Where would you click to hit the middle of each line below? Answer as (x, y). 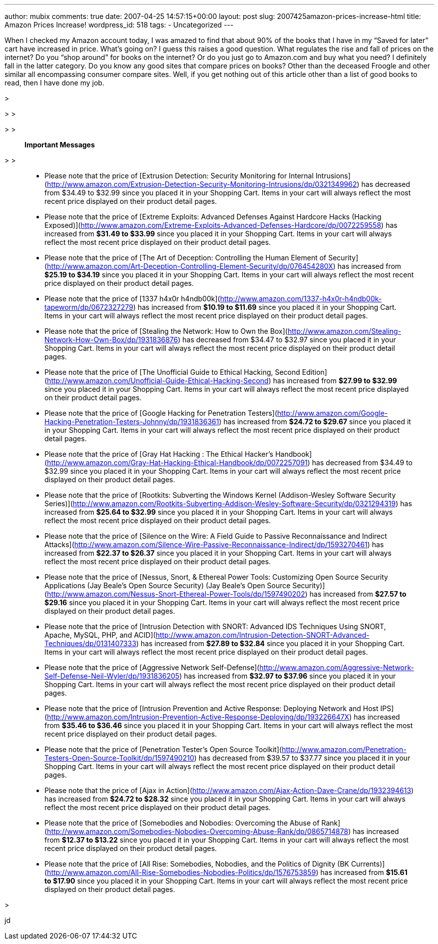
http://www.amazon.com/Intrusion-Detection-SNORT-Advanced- (262, 635)
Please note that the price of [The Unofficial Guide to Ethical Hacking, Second (172, 372)
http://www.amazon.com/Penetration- (344, 749)
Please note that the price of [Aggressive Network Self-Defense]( (152, 667)
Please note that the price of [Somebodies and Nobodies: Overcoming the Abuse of (182, 823)
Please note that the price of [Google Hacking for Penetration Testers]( (161, 413)
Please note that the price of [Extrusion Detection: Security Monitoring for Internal (179, 176)
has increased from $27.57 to (358, 594)
